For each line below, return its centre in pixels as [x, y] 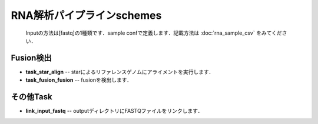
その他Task [32, 97]
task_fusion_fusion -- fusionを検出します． [79, 80]
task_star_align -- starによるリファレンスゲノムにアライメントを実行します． [120, 72]
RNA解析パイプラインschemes [86, 15]
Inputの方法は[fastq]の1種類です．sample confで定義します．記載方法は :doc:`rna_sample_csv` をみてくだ [154, 33]
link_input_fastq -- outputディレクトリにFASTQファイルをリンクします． [114, 111]
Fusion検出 [32, 58]
